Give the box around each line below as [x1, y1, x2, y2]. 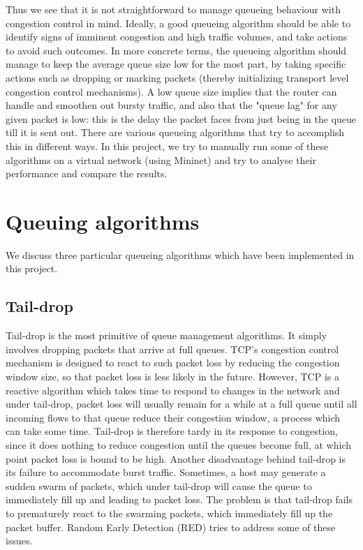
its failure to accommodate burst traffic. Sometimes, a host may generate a [6, 465, 326, 480]
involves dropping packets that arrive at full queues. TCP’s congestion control [6, 341, 339, 356]
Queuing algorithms [6, 207, 200, 235]
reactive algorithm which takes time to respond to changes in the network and [6, 382, 340, 397]
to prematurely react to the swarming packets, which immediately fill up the [6, 505, 333, 520]
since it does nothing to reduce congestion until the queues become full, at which [6, 437, 351, 452]
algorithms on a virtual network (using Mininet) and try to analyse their [6, 152, 316, 167]
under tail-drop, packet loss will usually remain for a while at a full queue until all [6, 396, 357, 411]
